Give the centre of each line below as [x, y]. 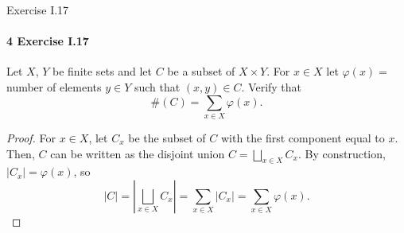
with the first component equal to [303, 137]
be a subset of [201, 71]
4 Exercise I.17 [48, 41]
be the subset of [167, 137]
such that [157, 86]
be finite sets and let [103, 71]
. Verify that [272, 86]
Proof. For [31, 137]
